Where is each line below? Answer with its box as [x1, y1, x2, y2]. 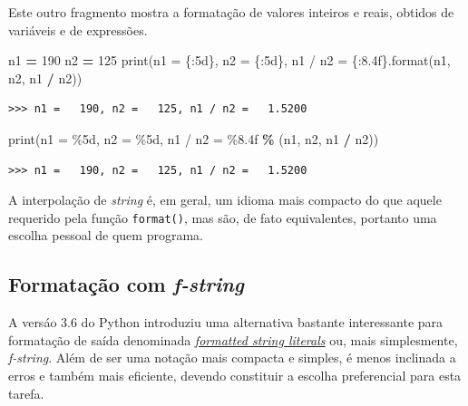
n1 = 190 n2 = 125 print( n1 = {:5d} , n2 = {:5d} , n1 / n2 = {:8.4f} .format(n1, [8, 51, 451, 70]
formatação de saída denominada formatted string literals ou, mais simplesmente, [8, 330, 458, 349]
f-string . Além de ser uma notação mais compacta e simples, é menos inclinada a [8, 348, 456, 367]
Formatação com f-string [8, 270, 245, 298]
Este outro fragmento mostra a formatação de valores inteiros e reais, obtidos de [8, 3, 454, 21]
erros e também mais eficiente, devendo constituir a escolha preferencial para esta [8, 365, 462, 384]
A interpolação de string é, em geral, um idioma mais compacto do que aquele [8, 190, 442, 209]
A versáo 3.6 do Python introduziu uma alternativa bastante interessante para [8, 313, 444, 332]
